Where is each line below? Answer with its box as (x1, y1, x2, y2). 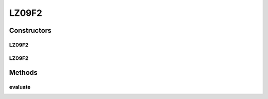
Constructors (9, 26, 52, 35)
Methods (9, 68, 38, 77)
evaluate (9, 84, 31, 91)
